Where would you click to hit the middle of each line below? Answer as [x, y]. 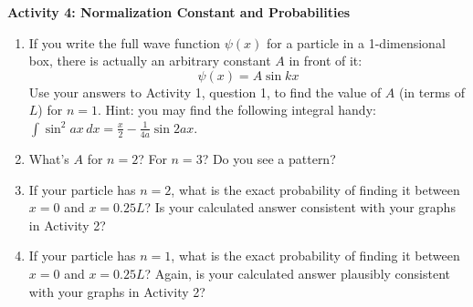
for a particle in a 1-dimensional [356, 42]
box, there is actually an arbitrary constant [150, 61]
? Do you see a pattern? [269, 158]
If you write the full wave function [125, 42]
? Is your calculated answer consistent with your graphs [300, 207]
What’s [49, 158]
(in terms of [432, 92]
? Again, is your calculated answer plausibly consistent [298, 273]
